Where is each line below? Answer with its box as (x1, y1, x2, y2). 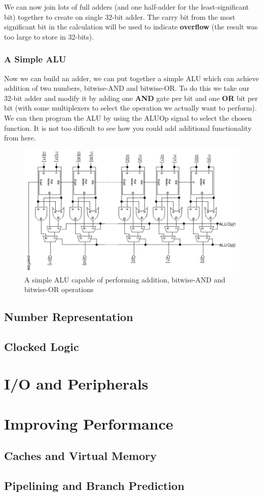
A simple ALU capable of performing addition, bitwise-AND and (24, 274, 226, 285)
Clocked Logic (4, 338, 79, 354)
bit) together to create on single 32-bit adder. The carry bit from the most (4, 11, 236, 22)
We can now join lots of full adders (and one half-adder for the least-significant (4, 2, 249, 12)
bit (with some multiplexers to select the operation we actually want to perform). (4, 102, 257, 113)
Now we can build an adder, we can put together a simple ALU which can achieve (4, 73, 259, 83)
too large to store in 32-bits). (4, 31, 94, 42)
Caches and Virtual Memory (4, 448, 157, 464)
